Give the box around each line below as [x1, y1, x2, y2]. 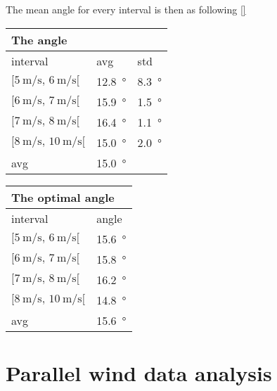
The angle [11, 31, 67, 48]
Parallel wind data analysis [6, 358, 272, 387]
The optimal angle [11, 188, 115, 205]
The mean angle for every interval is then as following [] [6, 2, 246, 16]
